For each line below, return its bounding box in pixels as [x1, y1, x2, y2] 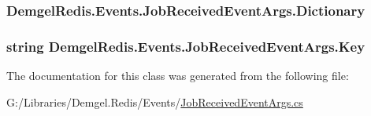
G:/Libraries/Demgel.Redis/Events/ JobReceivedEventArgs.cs [6, 93, 303, 110]
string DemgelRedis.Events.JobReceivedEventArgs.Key [6, 36, 365, 56]
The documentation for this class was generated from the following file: [6, 67, 349, 84]
